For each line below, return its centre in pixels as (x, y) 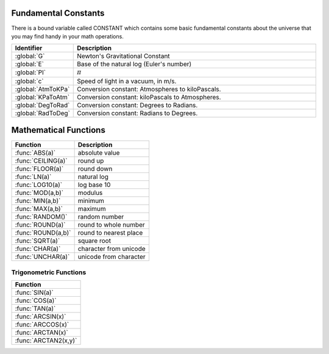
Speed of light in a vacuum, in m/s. (127, 81)
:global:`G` (30, 56)
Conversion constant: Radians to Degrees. (137, 113)
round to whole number (111, 225)
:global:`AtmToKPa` (42, 89)
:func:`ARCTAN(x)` (41, 332)
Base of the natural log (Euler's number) (134, 64)
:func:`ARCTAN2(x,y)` (46, 340)
